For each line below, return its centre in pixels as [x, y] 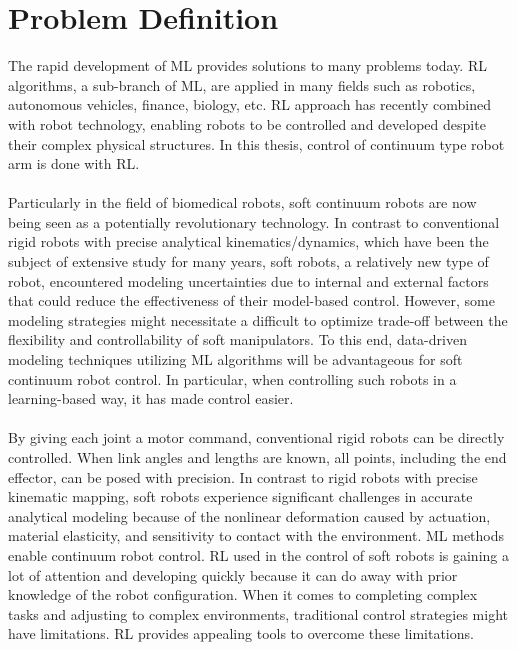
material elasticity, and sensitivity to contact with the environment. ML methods [256, 535]
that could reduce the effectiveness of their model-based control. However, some [251, 300]
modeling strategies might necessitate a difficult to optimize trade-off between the [258, 319]
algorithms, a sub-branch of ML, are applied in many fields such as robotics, [242, 84]
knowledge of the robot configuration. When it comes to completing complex [243, 594]
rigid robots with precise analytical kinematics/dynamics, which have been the [248, 241]
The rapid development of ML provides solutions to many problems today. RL [247, 65]
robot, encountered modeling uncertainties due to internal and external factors [248, 280]
